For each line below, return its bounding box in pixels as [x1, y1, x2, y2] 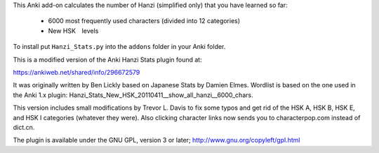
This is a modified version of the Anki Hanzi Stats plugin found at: [13, 55, 203, 64]
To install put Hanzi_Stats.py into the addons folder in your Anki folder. [13, 43, 226, 51]
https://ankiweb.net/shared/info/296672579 [13, 68, 140, 76]
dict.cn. [13, 123, 35, 131]
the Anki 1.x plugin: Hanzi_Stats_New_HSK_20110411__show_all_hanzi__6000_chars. [13, 91, 253, 99]
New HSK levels [48, 27, 99, 35]
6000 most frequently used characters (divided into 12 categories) [48, 17, 241, 25]
